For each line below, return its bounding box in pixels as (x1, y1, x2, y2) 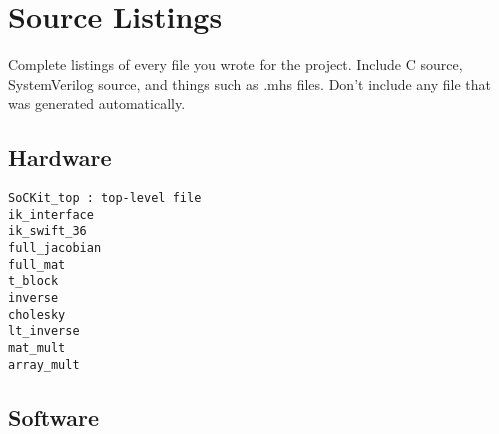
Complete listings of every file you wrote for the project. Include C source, (8, 54, 463, 75)
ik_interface (8, 207, 94, 222)
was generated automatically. (8, 93, 186, 114)
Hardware (8, 142, 112, 173)
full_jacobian (8, 241, 102, 256)
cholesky (8, 307, 66, 322)
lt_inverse (8, 324, 80, 339)
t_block (8, 274, 59, 289)
